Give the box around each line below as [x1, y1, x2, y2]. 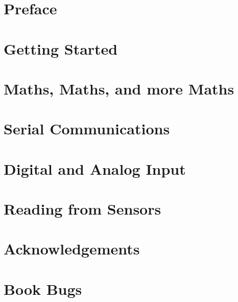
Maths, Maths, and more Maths [4, 78, 234, 99]
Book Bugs [4, 278, 82, 299]
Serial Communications [4, 118, 170, 139]
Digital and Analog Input [4, 158, 186, 179]
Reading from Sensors [4, 198, 161, 219]
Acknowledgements [4, 238, 140, 259]
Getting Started [4, 38, 118, 59]
